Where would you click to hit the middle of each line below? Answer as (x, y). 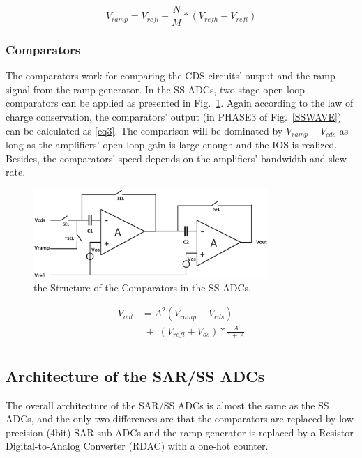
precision (24, 432)
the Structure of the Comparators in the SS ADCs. (143, 288)
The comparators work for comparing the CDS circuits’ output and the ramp (171, 76)
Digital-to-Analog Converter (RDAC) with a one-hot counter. (137, 446)
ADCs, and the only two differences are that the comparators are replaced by (171, 419)
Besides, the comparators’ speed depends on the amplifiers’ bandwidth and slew (176, 158)
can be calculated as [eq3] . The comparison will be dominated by (144, 130)
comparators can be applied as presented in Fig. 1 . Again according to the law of (180, 103)
